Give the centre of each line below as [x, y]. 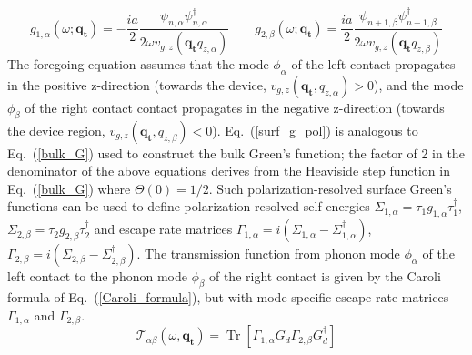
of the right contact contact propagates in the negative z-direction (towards [235, 107]
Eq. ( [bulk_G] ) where [69, 188]
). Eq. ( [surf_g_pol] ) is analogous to [315, 130]
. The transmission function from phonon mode [268, 254]
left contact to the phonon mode [97, 276]
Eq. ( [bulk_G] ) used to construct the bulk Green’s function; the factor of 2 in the [236, 152]
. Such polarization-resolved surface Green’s [330, 188]
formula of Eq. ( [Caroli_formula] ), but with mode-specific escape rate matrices [228, 297]
